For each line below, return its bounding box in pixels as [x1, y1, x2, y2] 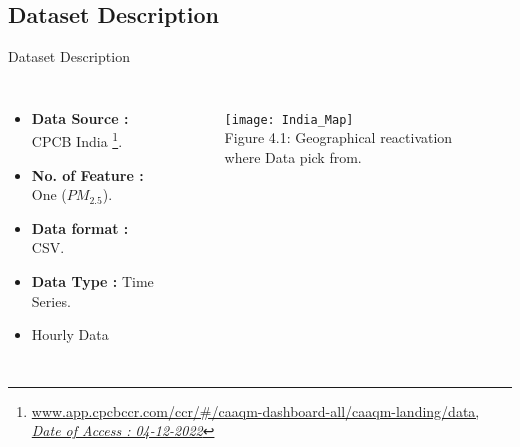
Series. [31, 290, 71, 311]
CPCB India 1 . [31, 128, 123, 152]
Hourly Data [31, 324, 109, 345]
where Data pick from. [224, 147, 362, 168]
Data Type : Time [31, 271, 154, 292]
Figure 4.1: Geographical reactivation [224, 127, 453, 148]
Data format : [31, 217, 129, 238]
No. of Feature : [31, 164, 144, 185]
